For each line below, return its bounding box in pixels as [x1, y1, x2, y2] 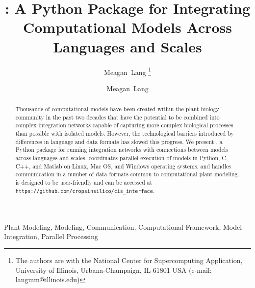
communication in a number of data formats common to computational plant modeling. [15, 170, 239, 178]
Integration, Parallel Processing [4, 231, 99, 241]
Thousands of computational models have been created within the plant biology [15, 105, 219, 113]
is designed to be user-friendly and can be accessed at [15, 178, 153, 187]
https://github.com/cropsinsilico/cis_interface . [15, 186, 155, 194]
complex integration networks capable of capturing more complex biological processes [15, 121, 233, 129]
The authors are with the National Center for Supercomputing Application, [15, 255, 243, 265]
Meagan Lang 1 [104, 65, 151, 77]
